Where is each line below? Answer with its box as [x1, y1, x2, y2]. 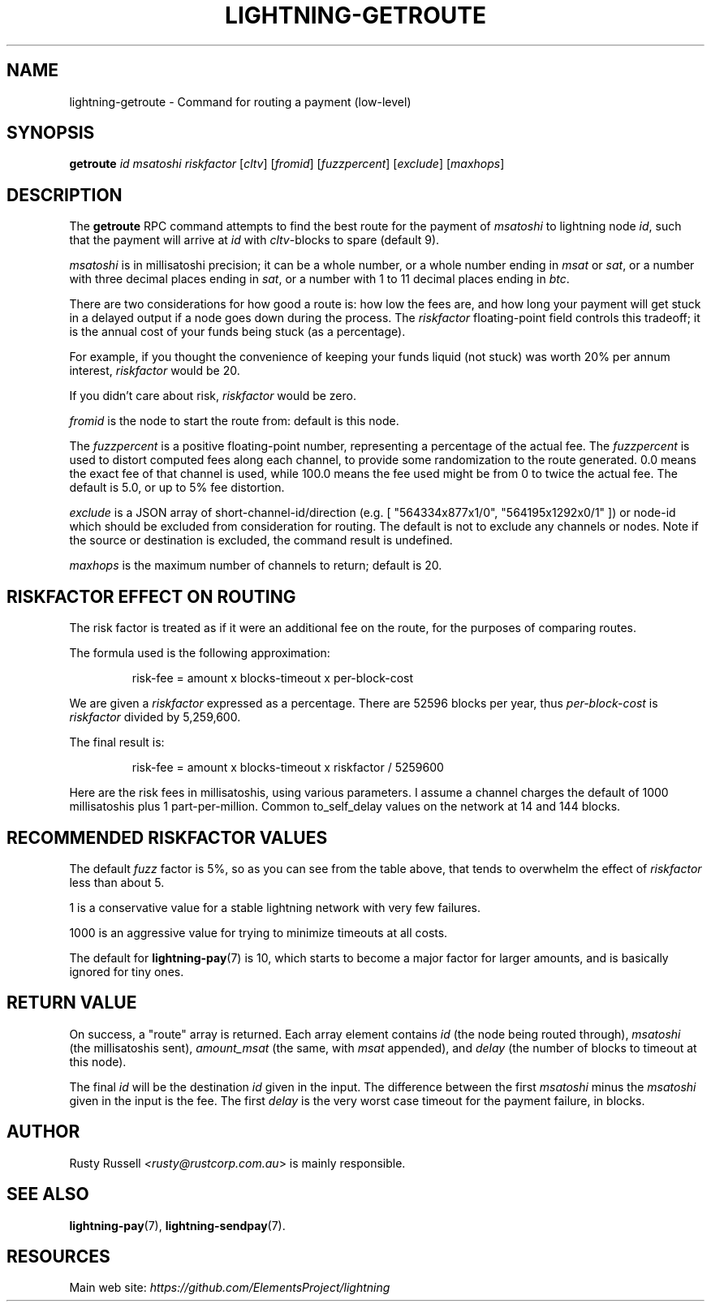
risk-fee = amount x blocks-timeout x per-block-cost [131, 671, 414, 686]
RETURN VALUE [6, 992, 137, 1013]
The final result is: [69, 735, 165, 750]
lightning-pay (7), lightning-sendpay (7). [69, 1218, 286, 1233]
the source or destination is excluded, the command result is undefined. [69, 533, 453, 548]
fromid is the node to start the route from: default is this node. [69, 414, 399, 428]
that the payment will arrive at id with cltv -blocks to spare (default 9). [69, 233, 440, 247]
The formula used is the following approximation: [69, 646, 330, 660]
